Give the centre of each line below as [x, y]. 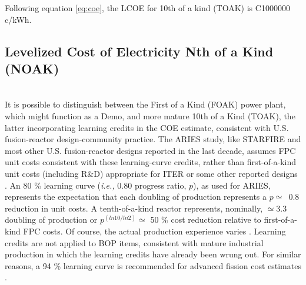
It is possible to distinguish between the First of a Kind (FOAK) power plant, [145, 104]
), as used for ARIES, [232, 185]
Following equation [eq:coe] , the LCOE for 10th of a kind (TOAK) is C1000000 [147, 8]
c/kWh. [18, 19]
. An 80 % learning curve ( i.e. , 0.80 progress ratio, [96, 185]
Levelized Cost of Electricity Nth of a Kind [139, 51]
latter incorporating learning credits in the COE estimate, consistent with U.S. [147, 127]
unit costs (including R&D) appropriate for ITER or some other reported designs [151, 173]
